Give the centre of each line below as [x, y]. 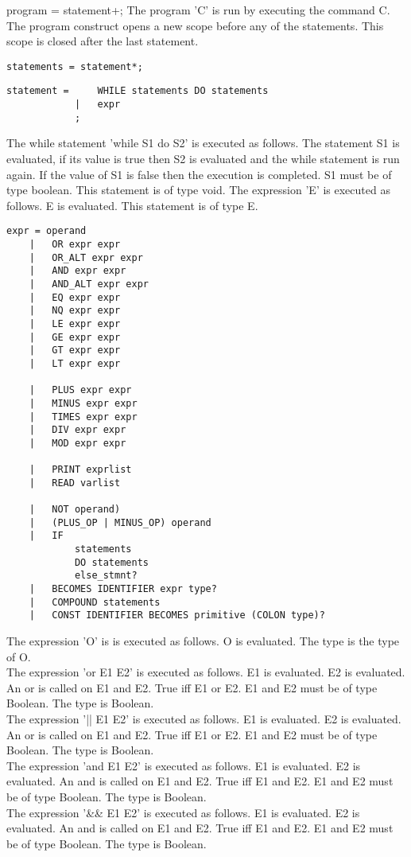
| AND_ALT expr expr [89, 284]
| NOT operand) [75, 510]
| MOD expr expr [78, 443]
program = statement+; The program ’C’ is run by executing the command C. [198, 10]
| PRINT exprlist [80, 470]
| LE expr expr [75, 323]
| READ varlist [75, 483]
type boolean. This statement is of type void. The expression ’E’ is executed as [198, 190]
